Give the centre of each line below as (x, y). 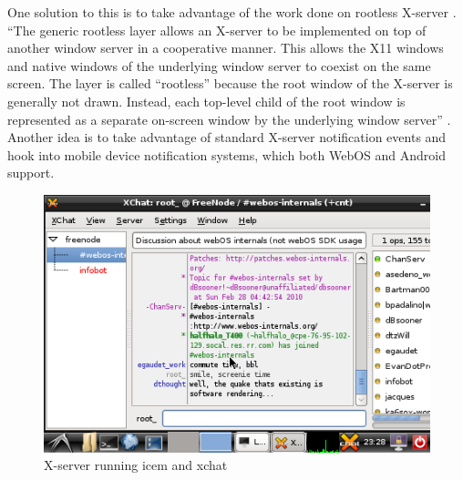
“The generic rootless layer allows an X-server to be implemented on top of (217, 30)
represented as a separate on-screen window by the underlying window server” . (229, 119)
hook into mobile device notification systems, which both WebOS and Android (226, 154)
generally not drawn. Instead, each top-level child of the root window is (206, 101)
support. (31, 173)
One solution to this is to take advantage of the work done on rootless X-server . (232, 12)
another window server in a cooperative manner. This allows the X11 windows (226, 48)
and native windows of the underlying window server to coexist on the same (219, 65)
